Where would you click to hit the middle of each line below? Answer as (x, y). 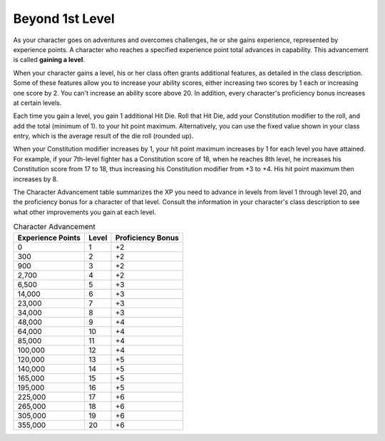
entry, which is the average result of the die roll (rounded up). (103, 136)
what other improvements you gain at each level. (84, 212)
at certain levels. (37, 103)
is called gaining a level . (49, 60)
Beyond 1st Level (64, 19)
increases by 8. (36, 179)
